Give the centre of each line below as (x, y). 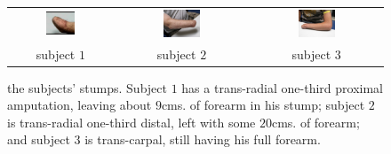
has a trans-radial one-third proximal (282, 87)
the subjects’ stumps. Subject (87, 87)
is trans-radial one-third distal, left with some (132, 122)
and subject (39, 139)
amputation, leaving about (80, 105)
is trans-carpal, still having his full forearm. (203, 139)
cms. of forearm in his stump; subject (263, 105)
